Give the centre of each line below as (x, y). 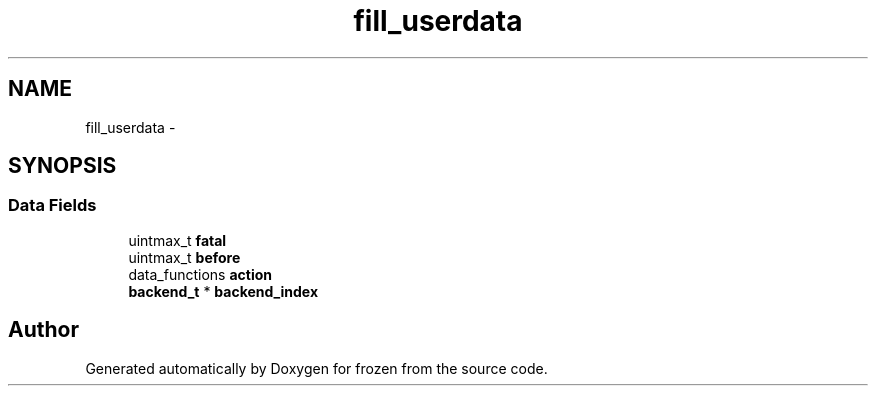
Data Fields (52, 205)
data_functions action (200, 274)
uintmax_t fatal (177, 240)
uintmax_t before (184, 257)
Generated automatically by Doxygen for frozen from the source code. (316, 368)
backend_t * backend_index (223, 291)
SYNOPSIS (62, 166)
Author (43, 330)
